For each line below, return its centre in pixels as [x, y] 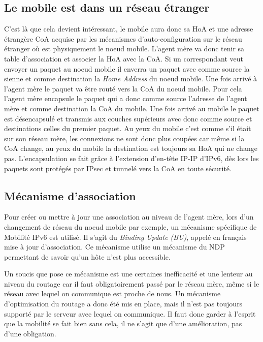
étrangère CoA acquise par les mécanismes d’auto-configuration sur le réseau [123, 38]
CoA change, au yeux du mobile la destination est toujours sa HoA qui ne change [131, 148]
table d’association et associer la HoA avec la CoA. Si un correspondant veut [124, 58]
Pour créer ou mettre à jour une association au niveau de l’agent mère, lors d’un [129, 217]
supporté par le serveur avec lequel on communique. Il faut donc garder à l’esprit [130, 313]
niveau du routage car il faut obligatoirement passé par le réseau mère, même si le [132, 283]
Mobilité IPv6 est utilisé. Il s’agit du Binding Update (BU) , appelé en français [125, 237]
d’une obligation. [30, 333]
